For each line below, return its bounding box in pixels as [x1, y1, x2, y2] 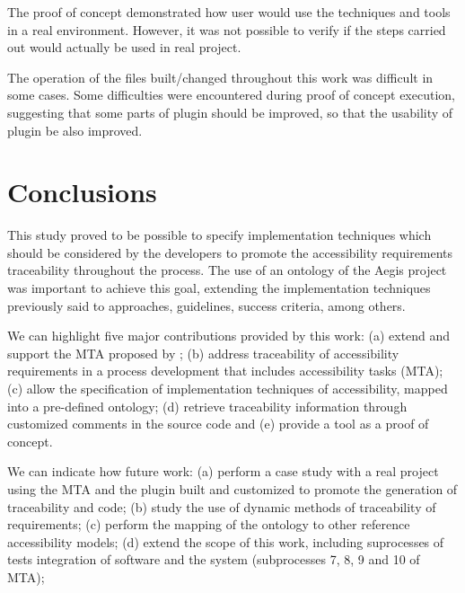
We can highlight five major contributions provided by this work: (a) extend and [7, 326, 451, 345]
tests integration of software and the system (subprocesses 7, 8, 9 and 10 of [7, 550, 420, 569]
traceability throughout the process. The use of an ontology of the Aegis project [7, 261, 447, 279]
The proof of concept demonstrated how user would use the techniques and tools [7, 3, 451, 21]
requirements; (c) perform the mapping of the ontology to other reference [7, 515, 410, 534]
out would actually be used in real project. [7, 38, 241, 57]
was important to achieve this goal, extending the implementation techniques [7, 279, 431, 297]
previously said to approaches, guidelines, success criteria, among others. [7, 296, 406, 314]
